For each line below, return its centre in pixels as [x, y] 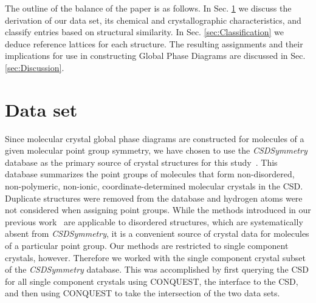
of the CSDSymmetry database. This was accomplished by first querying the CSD [157, 269]
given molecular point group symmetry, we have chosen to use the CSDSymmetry [156, 150]
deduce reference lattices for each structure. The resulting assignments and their [154, 43]
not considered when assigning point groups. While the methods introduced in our [158, 210]
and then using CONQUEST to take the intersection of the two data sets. [143, 293]
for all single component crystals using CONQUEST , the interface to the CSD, [152, 281]
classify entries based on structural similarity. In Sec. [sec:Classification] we [144, 32]
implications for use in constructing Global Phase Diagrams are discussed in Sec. [155, 56]
